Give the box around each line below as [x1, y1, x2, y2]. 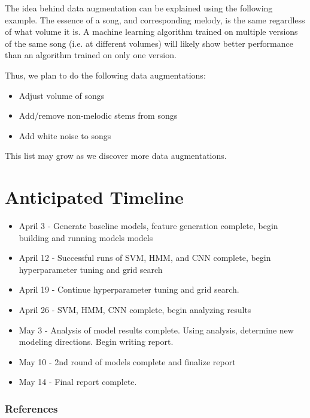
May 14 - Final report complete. [19, 375, 137, 388]
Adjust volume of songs [19, 89, 105, 101]
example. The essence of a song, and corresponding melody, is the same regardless [5, 13, 305, 26]
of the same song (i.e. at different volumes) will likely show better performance [5, 37, 293, 49]
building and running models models [19, 231, 153, 243]
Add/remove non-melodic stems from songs [19, 109, 178, 122]
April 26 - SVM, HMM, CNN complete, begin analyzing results [19, 303, 251, 316]
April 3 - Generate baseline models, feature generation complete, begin [19, 219, 278, 232]
